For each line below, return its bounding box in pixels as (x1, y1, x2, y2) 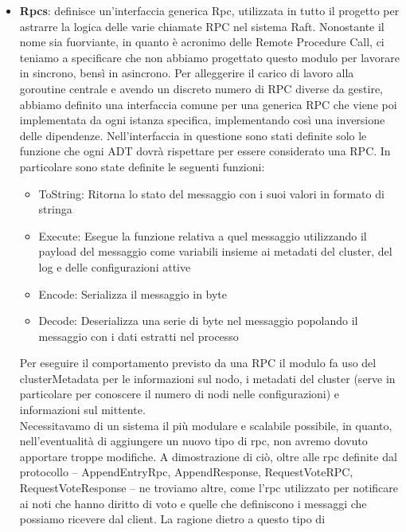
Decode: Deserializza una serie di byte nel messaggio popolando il (38, 312, 358, 329)
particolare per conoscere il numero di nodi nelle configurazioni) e (19, 385, 340, 402)
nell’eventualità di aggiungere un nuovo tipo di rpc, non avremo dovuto (19, 432, 368, 449)
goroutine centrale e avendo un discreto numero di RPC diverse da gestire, (19, 80, 384, 96)
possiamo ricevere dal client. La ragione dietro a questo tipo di (19, 510, 326, 527)
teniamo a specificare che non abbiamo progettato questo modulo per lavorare (19, 49, 400, 65)
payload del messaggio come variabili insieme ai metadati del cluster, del (38, 243, 392, 260)
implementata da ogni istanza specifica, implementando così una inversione (19, 111, 385, 128)
